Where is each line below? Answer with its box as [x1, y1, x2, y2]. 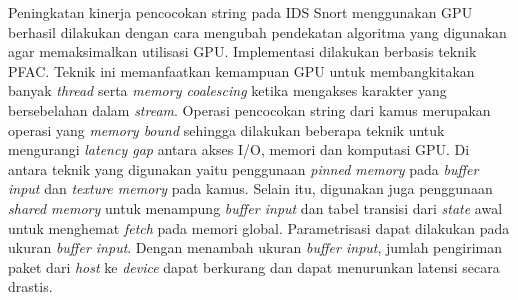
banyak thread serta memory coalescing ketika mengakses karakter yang [8, 80, 447, 101]
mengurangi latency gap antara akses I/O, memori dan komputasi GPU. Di [8, 139, 470, 160]
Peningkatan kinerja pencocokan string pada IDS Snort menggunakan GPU [8, 2, 473, 22]
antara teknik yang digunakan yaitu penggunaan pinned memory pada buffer [8, 158, 479, 179]
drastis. [8, 276, 53, 297]
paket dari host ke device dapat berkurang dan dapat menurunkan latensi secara [8, 256, 500, 277]
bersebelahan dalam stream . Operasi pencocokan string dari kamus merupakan [8, 99, 491, 120]
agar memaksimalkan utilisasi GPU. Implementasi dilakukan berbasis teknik [8, 41, 477, 62]
